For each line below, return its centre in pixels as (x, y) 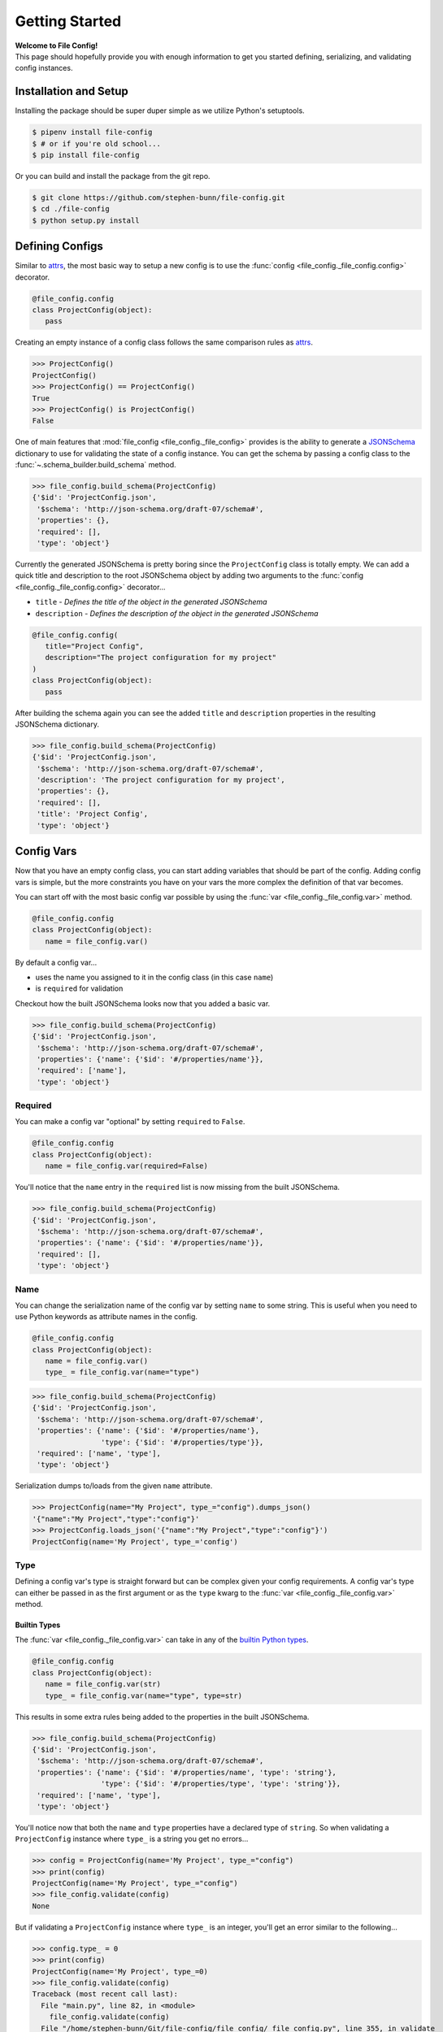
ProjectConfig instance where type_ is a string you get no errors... (132, 1839)
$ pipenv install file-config (92, 132)
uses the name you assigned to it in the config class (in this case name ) (154, 977)
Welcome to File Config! (56, 46)
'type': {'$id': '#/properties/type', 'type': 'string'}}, (221, 1784)
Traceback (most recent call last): (105, 1994)
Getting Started (68, 21)
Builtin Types (38, 1625)
